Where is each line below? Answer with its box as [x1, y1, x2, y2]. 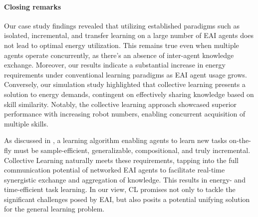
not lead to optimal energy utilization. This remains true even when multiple [4, 39, 239, 50]
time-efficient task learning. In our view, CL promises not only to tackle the [4, 184, 236, 194]
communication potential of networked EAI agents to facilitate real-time [4, 164, 225, 175]
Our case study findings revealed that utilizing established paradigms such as [4, 20, 240, 30]
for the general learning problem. [4, 203, 105, 214]
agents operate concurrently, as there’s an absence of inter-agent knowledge [4, 49, 234, 60]
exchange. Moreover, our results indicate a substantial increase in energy [4, 59, 226, 70]
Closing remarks [4, 1, 61, 11]
